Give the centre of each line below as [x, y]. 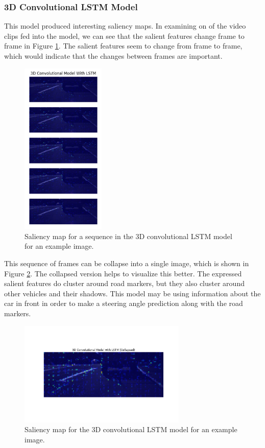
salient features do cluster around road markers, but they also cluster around [124, 283]
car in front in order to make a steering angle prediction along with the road [124, 303]
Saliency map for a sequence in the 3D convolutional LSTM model [128, 236]
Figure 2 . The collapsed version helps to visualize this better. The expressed [123, 273]
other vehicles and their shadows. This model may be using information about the [132, 293]
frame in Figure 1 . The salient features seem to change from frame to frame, [123, 46]
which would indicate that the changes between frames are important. [113, 56]
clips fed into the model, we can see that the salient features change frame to [124, 36]
